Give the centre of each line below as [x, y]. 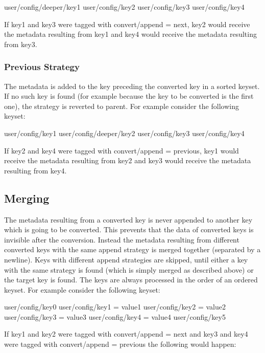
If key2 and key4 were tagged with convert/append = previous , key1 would [122, 150]
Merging [27, 198]
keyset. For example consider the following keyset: [82, 289]
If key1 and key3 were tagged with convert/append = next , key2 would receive [127, 24]
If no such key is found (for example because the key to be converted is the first [129, 96]
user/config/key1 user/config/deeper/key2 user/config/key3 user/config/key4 [124, 133]
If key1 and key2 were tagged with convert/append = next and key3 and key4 [126, 334]
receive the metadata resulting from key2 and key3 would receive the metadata [128, 160]
